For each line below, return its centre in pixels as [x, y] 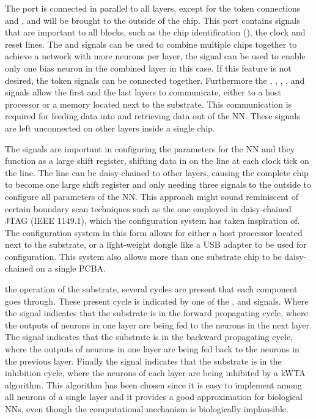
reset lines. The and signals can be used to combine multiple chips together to [151, 44]
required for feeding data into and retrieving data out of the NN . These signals [152, 116]
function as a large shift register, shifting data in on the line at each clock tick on [157, 161]
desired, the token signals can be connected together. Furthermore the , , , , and [155, 80]
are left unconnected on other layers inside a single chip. [110, 128]
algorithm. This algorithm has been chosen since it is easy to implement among [153, 384]
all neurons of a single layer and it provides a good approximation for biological [154, 397]
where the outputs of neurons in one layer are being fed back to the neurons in [152, 349]
